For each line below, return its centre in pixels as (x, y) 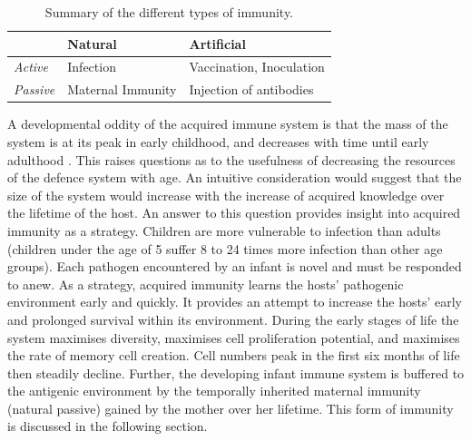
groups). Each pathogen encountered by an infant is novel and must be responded (235, 266)
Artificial (217, 43)
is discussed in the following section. (108, 426)
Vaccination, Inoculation (257, 67)
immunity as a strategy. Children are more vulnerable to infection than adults (224, 230)
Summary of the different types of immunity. (169, 12)
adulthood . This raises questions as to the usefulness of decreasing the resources (231, 159)
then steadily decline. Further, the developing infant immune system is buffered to (236, 372)
